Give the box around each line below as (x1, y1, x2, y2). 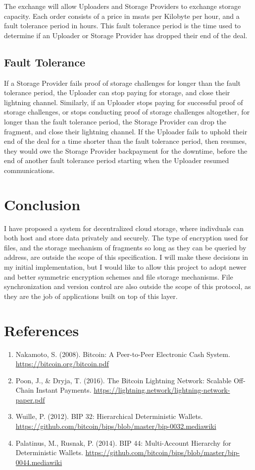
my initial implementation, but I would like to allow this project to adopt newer (4, 262, 247, 272)
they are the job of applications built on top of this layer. (4, 291, 178, 301)
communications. (4, 165, 55, 175)
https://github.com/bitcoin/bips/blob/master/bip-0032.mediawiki (15, 421, 216, 431)
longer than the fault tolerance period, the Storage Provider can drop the (4, 116, 226, 126)
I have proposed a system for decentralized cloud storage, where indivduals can (4, 223, 244, 233)
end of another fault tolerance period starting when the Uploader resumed (4, 155, 229, 166)
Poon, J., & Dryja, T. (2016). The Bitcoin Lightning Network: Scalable (15, 375, 232, 385)
